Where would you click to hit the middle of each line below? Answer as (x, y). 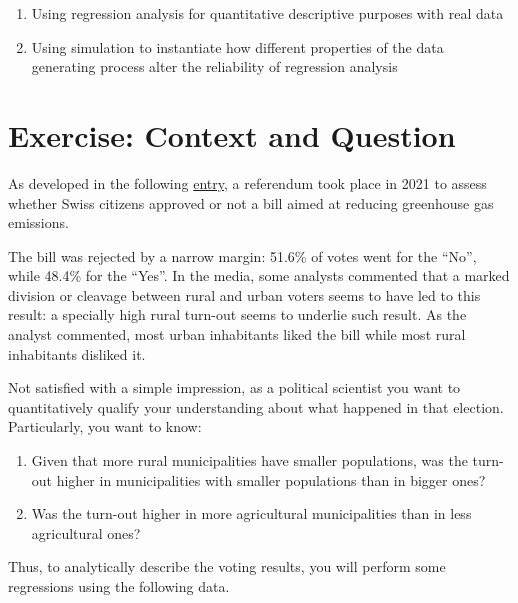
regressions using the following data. (119, 586)
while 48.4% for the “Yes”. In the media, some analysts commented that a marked (259, 275)
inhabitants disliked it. (77, 353)
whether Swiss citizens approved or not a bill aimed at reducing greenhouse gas (251, 202)
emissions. (38, 222)
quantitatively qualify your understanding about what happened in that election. (256, 406)
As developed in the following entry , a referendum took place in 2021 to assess (247, 182)
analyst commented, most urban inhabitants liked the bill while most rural (237, 334)
